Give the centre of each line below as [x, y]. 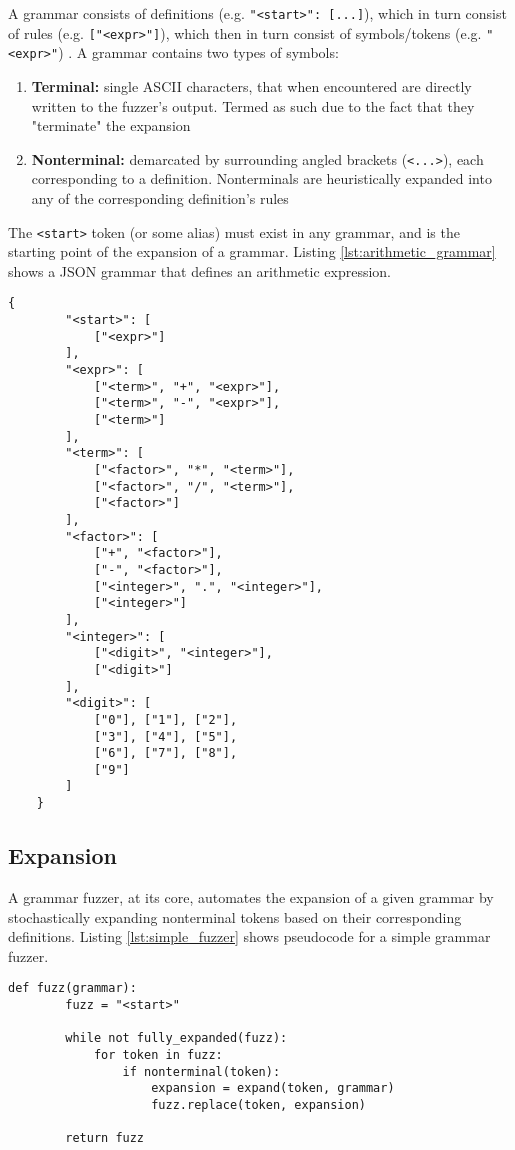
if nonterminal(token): [201, 1071]
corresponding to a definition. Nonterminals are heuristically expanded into [261, 178]
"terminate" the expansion [111, 125]
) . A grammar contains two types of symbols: [198, 52]
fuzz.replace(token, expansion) [258, 1104]
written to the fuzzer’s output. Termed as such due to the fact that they [253, 105]
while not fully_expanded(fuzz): [176, 1038]
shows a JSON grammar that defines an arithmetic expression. [199, 270]
